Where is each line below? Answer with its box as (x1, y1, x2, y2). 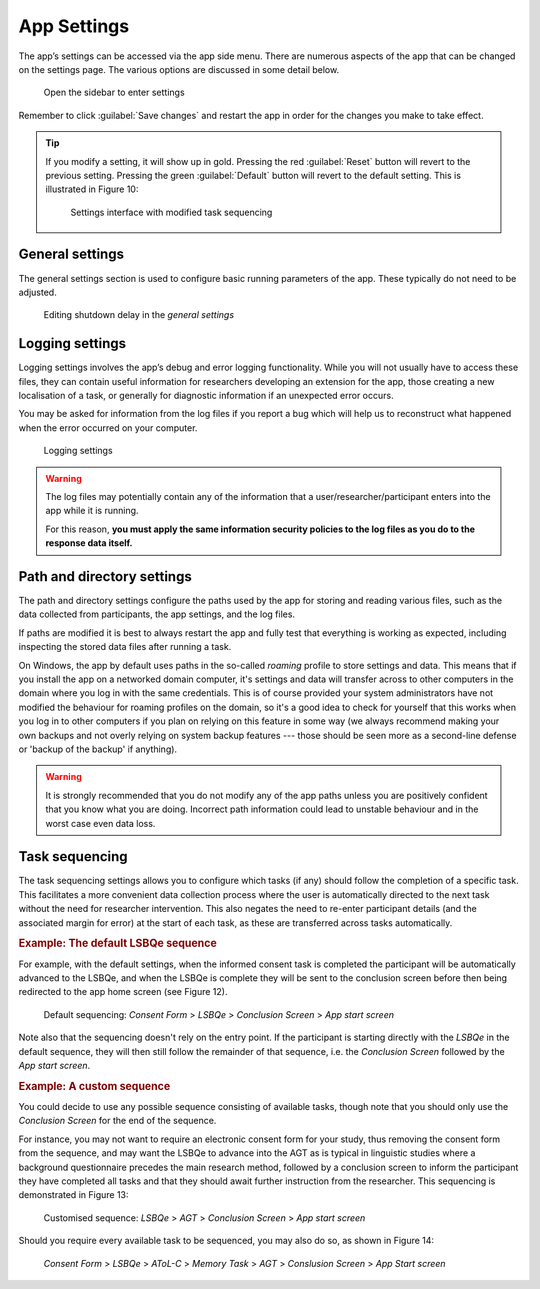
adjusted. (18, 286, 57, 298)
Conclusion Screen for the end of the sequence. (18, 1115, 217, 1127)
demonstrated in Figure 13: (18, 1189, 129, 1201)
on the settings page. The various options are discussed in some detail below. (18, 63, 340, 75)
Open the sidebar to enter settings (43, 86, 185, 99)
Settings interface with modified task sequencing (70, 206, 273, 218)
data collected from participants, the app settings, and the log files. (18, 608, 295, 620)
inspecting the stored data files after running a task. (18, 641, 232, 653)
